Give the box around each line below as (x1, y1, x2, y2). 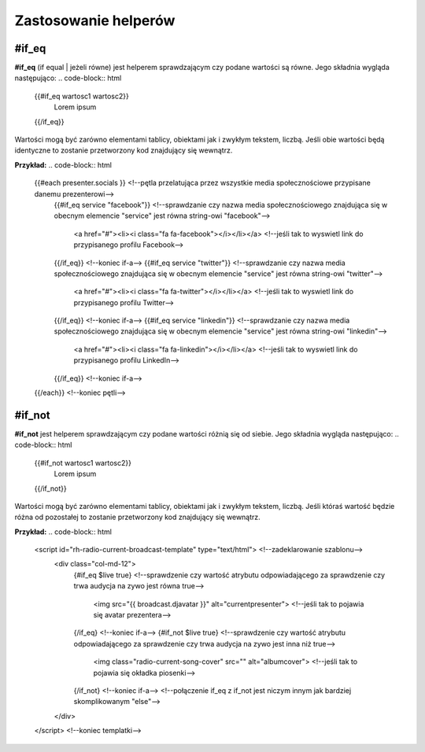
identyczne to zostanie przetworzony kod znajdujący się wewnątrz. (14, 146, 233, 155)
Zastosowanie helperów (14, 12, 176, 29)
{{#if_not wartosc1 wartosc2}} (34, 458, 131, 467)
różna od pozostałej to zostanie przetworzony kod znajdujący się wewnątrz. (14, 512, 261, 522)
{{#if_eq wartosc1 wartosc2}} (34, 91, 129, 101)
